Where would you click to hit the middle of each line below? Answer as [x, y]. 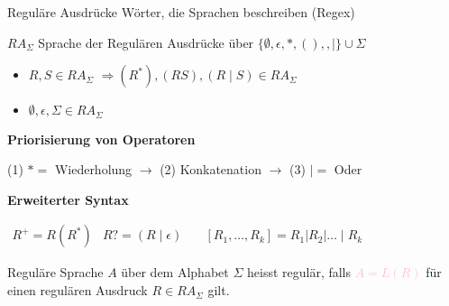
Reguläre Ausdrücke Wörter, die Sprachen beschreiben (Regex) [181, 12]
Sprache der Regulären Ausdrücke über [146, 42]
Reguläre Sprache [55, 272]
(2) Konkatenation [211, 169]
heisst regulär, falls [299, 272]
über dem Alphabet [175, 272]
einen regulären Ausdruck [78, 290]
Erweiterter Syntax [68, 199]
